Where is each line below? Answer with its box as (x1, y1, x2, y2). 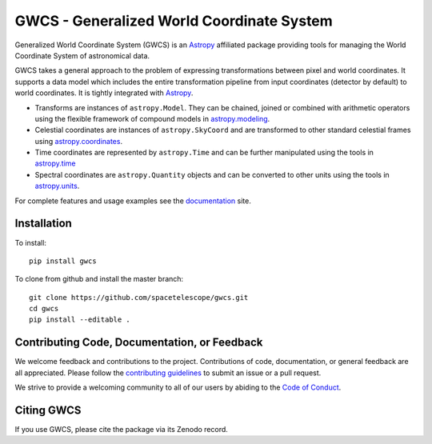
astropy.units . (34, 181, 80, 191)
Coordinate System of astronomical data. (14, 50, 150, 60)
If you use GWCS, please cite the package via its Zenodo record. (14, 425, 228, 434)
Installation (14, 217, 72, 230)
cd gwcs (29, 304, 59, 314)
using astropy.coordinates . (34, 136, 123, 146)
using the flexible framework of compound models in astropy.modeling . (34, 114, 270, 123)
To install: (14, 238, 47, 247)
